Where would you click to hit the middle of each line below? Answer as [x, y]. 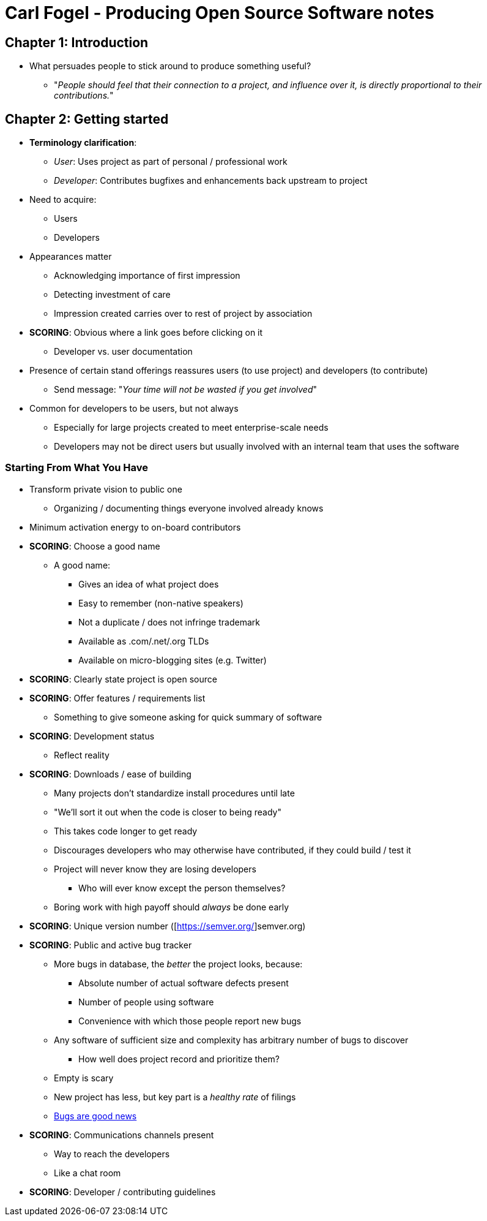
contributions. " [84, 96]
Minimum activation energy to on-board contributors [135, 527]
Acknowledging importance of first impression [147, 276]
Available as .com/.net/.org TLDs [144, 641]
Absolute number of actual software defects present [184, 983]
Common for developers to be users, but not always [134, 409]
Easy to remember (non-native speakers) [161, 603]
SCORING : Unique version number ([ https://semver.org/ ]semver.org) [168, 926]
